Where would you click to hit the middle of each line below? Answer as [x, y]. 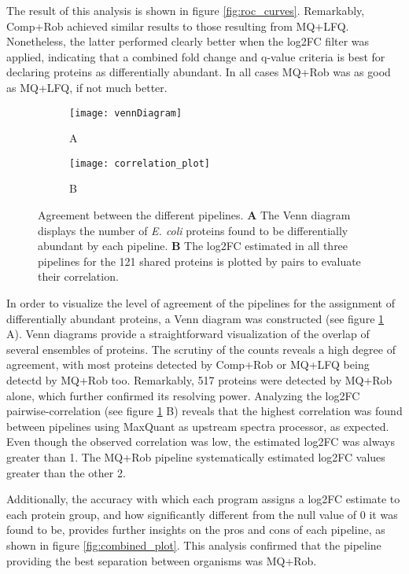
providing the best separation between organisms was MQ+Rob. [162, 560]
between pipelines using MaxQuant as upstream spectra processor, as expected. [198, 426]
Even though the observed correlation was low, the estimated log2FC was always [201, 442]
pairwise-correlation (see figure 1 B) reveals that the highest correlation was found [204, 411]
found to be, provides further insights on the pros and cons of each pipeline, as [196, 530]
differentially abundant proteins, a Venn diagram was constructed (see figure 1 [195, 318]
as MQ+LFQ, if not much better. [87, 87]
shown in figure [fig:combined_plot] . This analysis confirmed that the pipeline [194, 545]
